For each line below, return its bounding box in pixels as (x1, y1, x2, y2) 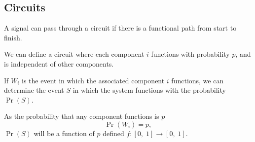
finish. (4, 32, 22, 42)
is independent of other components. (4, 58, 114, 69)
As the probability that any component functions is (4, 111, 159, 121)
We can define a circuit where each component (4, 49, 145, 59)
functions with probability (151, 49, 230, 59)
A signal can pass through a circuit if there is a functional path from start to (4, 23, 237, 33)
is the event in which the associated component (22, 75, 165, 85)
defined (103, 128, 124, 138)
